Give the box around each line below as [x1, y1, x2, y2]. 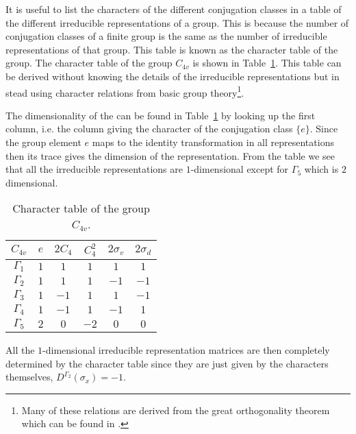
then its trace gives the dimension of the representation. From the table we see [5, 148, 335, 162]
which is [304, 162, 339, 176]
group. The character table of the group [5, 56, 173, 70]
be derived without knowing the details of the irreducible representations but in [5, 69, 340, 83]
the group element [5, 135, 81, 149]
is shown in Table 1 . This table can [192, 56, 342, 70]
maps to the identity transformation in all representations [92, 135, 334, 149]
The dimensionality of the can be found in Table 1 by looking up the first [5, 108, 316, 122]
